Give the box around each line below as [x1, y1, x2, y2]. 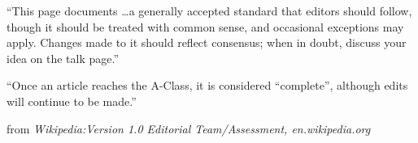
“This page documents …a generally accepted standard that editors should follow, [7, 2, 412, 19]
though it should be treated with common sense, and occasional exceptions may [7, 18, 404, 35]
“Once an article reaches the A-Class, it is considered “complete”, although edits [7, 77, 408, 94]
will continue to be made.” [7, 92, 137, 109]
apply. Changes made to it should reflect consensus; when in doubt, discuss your [7, 34, 407, 51]
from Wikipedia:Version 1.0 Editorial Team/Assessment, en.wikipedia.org [7, 120, 371, 137]
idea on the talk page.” [7, 49, 120, 66]
